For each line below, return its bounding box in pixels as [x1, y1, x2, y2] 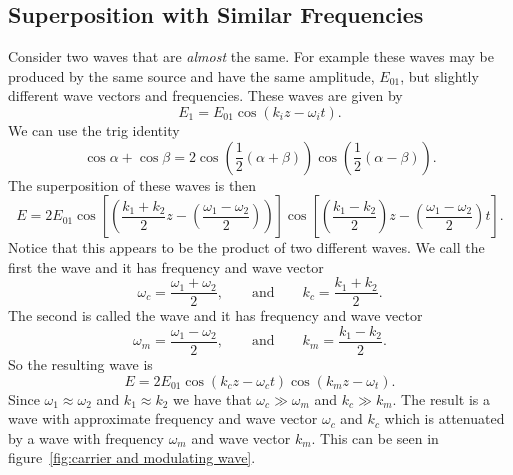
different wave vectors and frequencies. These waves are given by [8, 85, 403, 106]
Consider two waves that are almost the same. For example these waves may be [8, 46, 494, 67]
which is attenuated [384, 408, 505, 429]
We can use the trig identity [8, 119, 180, 140]
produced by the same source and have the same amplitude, [8, 65, 375, 86]
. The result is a [392, 388, 490, 409]
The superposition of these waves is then [8, 174, 257, 195]
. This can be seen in [311, 427, 439, 448]
